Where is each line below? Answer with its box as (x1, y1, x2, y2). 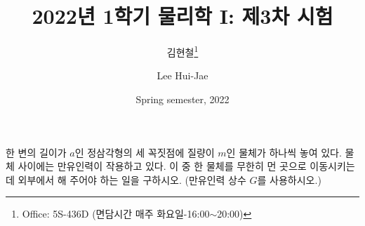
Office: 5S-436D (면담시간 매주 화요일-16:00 (22, 206, 210, 221)
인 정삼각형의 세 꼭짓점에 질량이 (74, 145, 215, 159)
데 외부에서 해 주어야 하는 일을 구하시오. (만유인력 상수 (6, 172, 246, 187)
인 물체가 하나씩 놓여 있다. (226, 145, 342, 159)
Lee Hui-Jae (157, 68, 208, 83)
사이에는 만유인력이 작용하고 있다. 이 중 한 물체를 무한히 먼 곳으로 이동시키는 (18, 159, 355, 173)
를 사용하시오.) (257, 172, 321, 187)
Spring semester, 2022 (135, 91, 230, 106)
